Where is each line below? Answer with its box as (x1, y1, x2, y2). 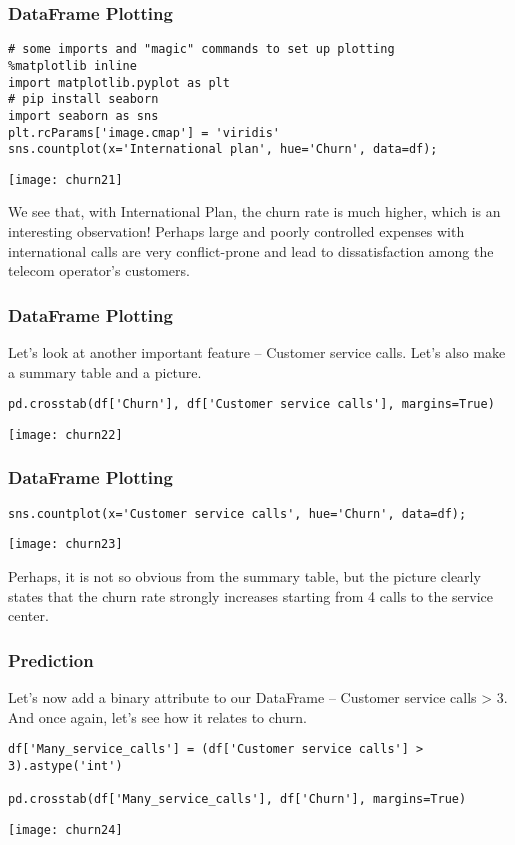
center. (8, 605, 49, 626)
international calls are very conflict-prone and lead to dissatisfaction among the (8, 240, 494, 261)
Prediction (8, 647, 94, 672)
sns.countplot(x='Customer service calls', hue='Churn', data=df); (8, 506, 467, 521)
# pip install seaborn (8, 92, 159, 107)
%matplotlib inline (8, 58, 137, 73)
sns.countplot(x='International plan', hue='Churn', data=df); (8, 142, 438, 157)
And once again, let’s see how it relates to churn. (8, 706, 307, 727)
